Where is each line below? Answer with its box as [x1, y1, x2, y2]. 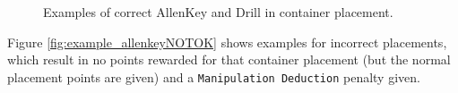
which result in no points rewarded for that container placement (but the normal [7, 50, 451, 69]
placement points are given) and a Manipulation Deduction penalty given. [7, 67, 420, 86]
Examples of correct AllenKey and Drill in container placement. [43, 3, 393, 21]
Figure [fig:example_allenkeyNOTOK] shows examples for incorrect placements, [7, 32, 447, 51]
